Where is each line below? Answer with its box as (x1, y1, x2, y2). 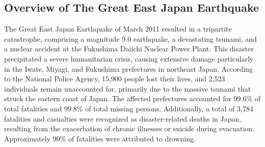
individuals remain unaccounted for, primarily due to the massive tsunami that (4, 83, 251, 94)
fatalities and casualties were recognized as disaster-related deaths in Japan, (4, 113, 242, 124)
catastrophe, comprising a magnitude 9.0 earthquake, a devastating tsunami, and (4, 33, 257, 44)
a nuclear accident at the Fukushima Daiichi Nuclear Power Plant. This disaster (4, 43, 254, 54)
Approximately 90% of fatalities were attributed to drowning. (4, 133, 196, 143)
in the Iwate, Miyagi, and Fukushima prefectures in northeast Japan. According (4, 63, 253, 74)
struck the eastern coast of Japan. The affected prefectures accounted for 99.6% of (4, 93, 261, 104)
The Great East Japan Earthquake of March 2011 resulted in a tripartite (4, 23, 232, 34)
